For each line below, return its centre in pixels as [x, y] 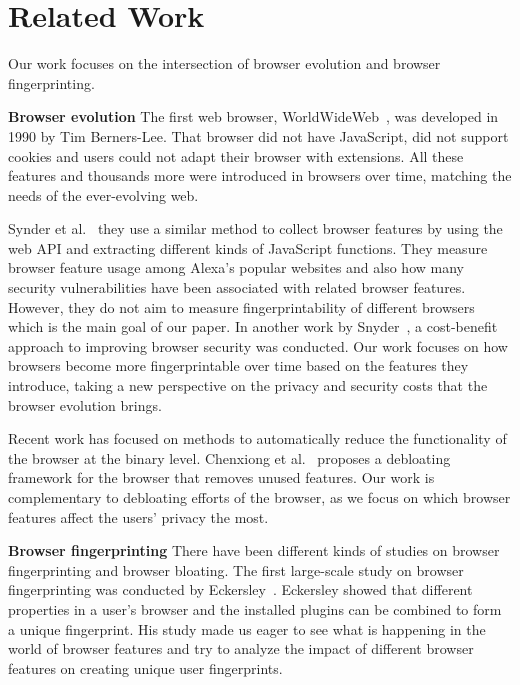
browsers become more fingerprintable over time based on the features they [238, 365]
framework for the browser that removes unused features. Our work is [221, 477]
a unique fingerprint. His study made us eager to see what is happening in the [247, 628]
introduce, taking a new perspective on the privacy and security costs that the [248, 385]
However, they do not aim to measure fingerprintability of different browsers [241, 306]
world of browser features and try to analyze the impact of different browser [241, 648]
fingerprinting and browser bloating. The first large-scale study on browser [236, 569]
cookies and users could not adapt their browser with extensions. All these [236, 155]
